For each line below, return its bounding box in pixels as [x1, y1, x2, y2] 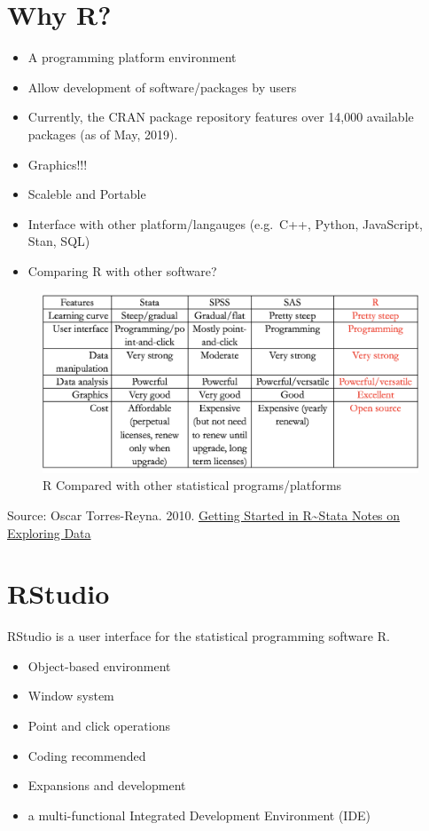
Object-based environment [27, 656, 171, 675]
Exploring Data [7, 523, 91, 542]
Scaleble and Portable [27, 185, 146, 203]
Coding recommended [27, 746, 146, 764]
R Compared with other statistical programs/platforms [43, 476, 342, 495]
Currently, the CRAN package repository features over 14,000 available [27, 107, 414, 126]
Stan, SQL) [27, 232, 90, 250]
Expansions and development [27, 776, 186, 795]
